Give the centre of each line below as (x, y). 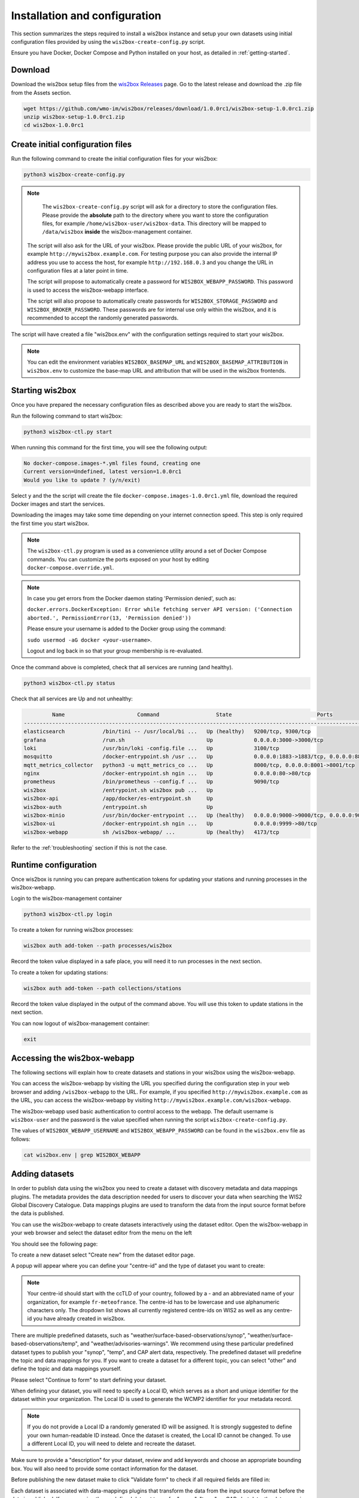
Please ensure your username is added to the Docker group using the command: (127, 629)
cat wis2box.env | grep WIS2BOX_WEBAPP (82, 1155)
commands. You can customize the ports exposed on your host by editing (118, 559)
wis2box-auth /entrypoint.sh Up (118, 807)
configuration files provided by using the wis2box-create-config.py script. (108, 41)
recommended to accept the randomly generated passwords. (103, 318)
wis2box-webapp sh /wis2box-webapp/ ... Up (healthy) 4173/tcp (151, 832)
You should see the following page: (54, 1244)
